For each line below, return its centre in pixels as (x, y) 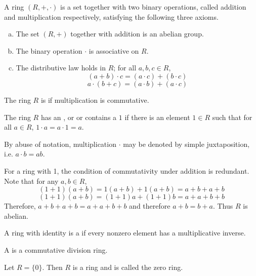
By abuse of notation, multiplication (60, 144)
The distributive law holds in (61, 68)
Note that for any (31, 181)
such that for (232, 117)
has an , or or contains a (79, 117)
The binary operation (49, 50)
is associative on (114, 50)
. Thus (223, 206)
